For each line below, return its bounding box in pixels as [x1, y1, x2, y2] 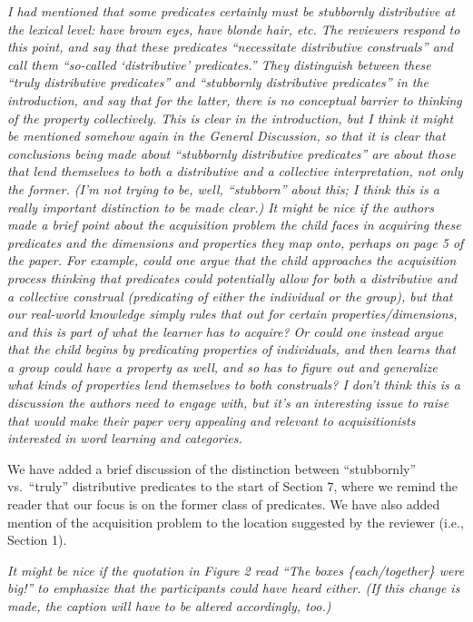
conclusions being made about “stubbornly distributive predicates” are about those [7, 143, 456, 163]
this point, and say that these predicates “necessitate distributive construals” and [7, 37, 453, 56]
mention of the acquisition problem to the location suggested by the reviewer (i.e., [7, 512, 464, 531]
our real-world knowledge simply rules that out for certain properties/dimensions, [7, 304, 458, 323]
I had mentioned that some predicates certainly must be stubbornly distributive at [7, 2, 456, 20]
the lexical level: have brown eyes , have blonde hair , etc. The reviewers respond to [7, 19, 460, 38]
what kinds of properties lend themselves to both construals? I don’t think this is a [7, 375, 461, 394]
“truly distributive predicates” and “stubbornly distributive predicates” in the [7, 73, 429, 92]
